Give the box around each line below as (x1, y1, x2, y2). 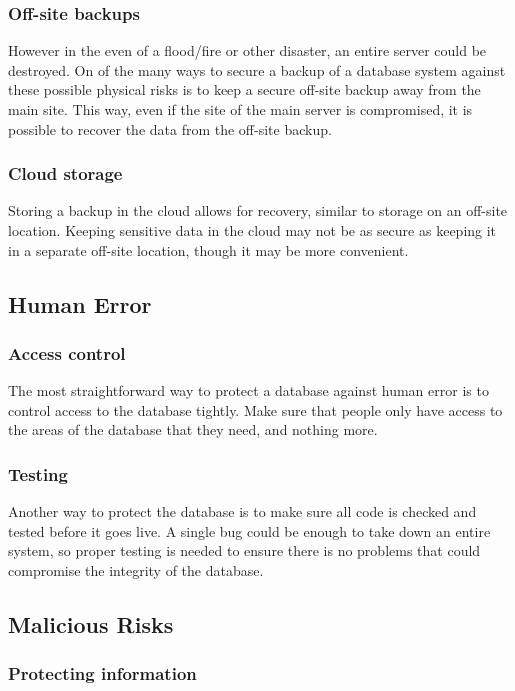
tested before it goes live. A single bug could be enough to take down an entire (8, 520, 491, 541)
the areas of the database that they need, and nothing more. (8, 419, 378, 440)
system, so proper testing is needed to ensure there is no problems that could (8, 540, 481, 561)
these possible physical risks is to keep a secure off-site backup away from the (8, 79, 481, 100)
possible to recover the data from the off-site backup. (8, 118, 332, 139)
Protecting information (8, 661, 197, 686)
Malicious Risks (8, 608, 174, 639)
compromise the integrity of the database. (8, 559, 264, 580)
